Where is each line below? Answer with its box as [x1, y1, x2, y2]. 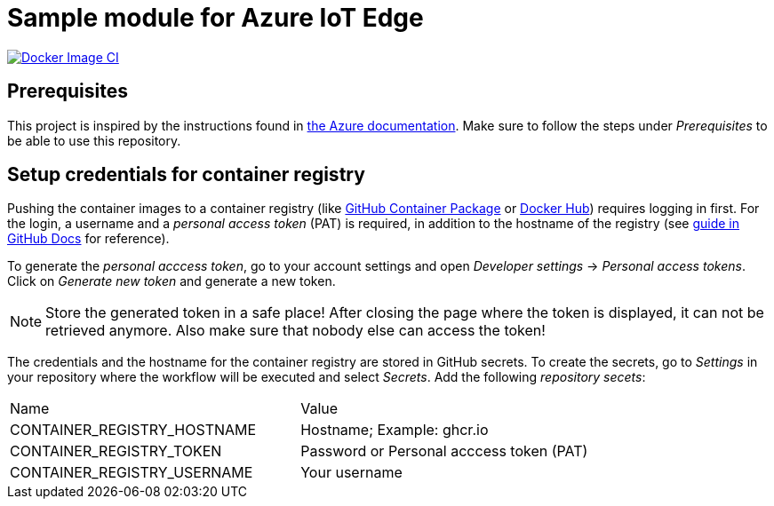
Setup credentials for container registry [7, 163, 365, 186]
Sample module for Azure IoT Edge [7, 3, 424, 33]
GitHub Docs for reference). [7, 231, 170, 247]
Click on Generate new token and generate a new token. [7, 273, 336, 289]
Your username [300, 463, 403, 482]
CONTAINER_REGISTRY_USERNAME [10, 463, 253, 482]
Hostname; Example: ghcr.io [300, 421, 489, 439]
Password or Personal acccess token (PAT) [300, 442, 588, 461]
